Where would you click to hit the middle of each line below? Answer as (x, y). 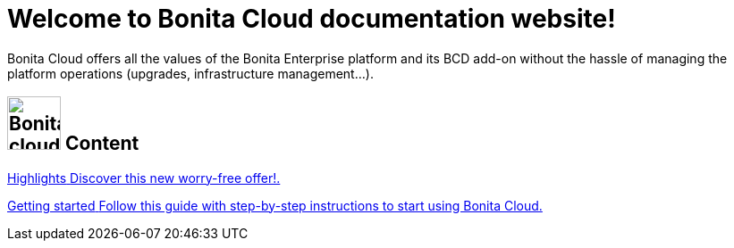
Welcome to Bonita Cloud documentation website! (312, 19)
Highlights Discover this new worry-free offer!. (144, 178)
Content (102, 144)
